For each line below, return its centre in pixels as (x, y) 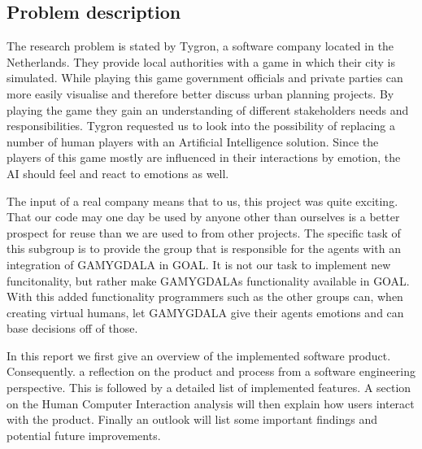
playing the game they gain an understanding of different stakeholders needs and (208, 109)
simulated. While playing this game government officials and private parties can (205, 78)
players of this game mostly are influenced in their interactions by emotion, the (204, 157)
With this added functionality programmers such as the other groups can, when (205, 296)
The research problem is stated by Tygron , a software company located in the (200, 46)
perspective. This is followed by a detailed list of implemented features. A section (209, 388)
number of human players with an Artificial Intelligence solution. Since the (193, 141)
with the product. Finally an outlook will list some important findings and (192, 419)
